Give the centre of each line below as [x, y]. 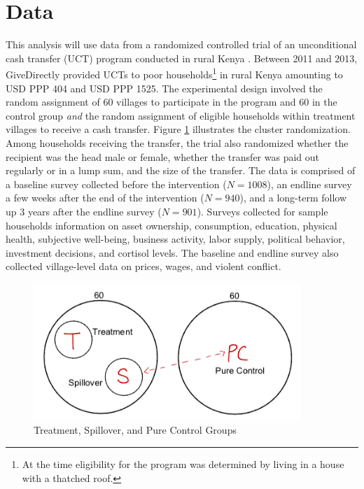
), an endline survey [309, 184]
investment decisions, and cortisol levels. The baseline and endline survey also [172, 252]
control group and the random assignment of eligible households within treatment [181, 115]
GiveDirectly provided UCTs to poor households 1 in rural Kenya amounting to [174, 73]
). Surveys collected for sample [262, 211]
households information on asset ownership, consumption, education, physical [171, 225]
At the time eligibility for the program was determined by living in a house [183, 463]
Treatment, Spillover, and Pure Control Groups [135, 430]
